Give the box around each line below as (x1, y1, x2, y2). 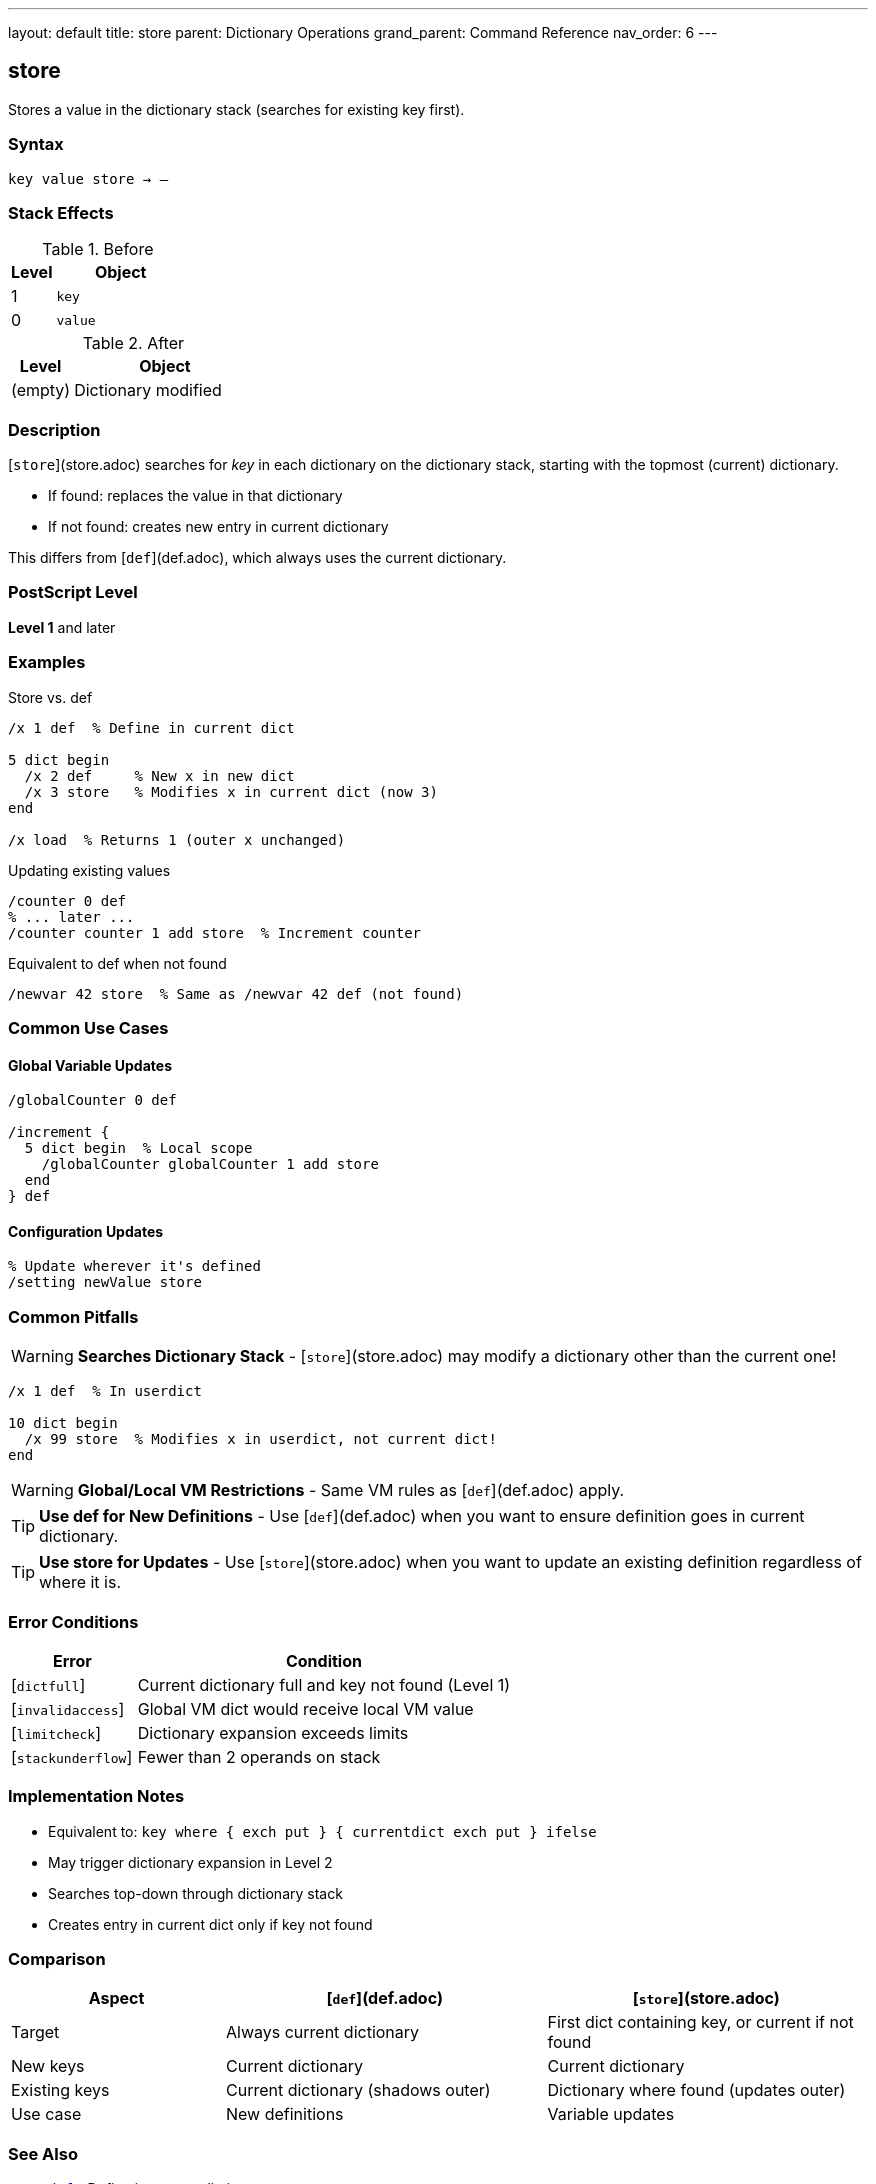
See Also (8, 2143, 78, 2164)
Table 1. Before (42, 239, 154, 260)
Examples (8, 652, 86, 673)
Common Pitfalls (8, 1306, 139, 1327)
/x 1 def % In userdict (8, 1383, 202, 1400)
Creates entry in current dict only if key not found (48, 1915, 373, 1933)
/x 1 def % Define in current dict (8, 719, 295, 736)
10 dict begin (8, 1415, 118, 1432)
